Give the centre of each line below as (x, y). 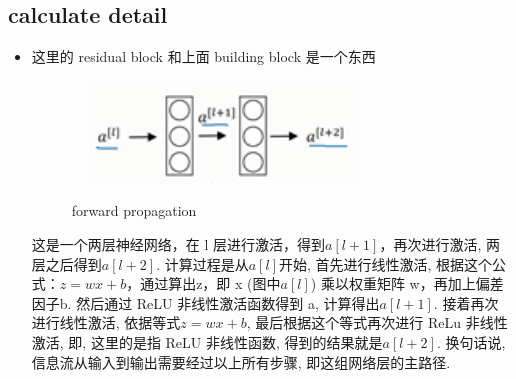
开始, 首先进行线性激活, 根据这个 (385, 263)
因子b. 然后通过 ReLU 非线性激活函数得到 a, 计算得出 (205, 302)
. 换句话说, (471, 341)
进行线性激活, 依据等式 (106, 322)
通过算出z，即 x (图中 (210, 283)
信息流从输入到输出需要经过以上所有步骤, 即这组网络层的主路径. (241, 361)
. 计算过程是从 (202, 263)
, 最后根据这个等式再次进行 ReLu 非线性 (377, 322)
